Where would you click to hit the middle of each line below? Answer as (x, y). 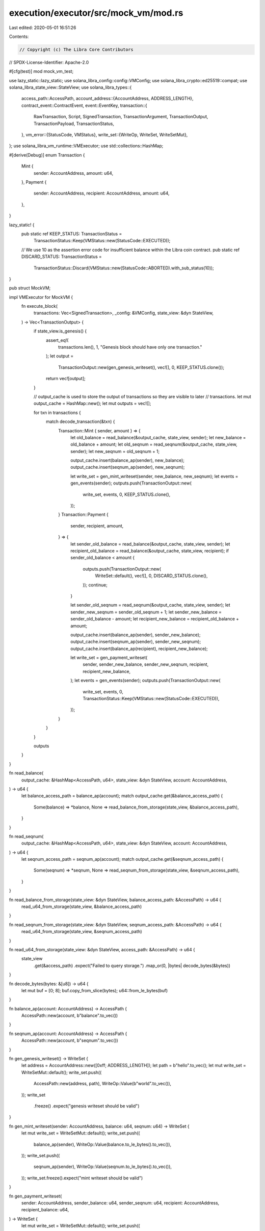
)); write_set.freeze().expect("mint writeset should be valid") (82, 1178)
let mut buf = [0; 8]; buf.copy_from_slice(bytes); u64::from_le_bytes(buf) (94, 990)
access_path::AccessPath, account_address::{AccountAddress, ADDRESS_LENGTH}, (107, 98)
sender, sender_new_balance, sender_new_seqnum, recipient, (146, 664)
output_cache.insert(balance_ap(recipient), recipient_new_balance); (139, 648)
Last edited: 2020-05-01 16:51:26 (42, 28)
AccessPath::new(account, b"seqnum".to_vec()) (70, 1040)
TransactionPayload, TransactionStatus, (74, 124)
